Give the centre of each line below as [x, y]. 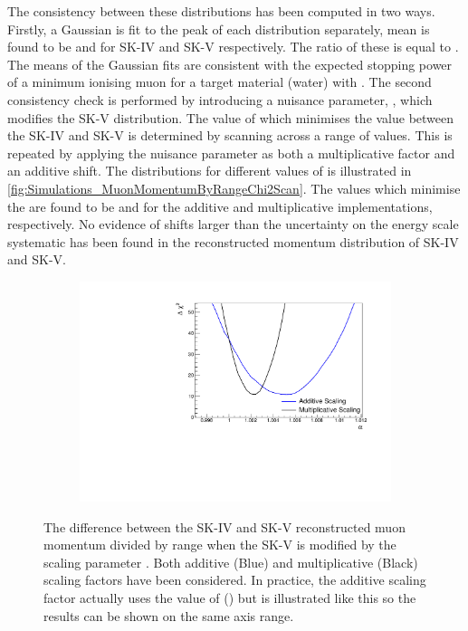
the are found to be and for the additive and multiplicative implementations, [220, 206]
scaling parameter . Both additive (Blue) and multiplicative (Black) [231, 562]
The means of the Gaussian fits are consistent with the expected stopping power [230, 64]
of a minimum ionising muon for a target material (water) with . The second [220, 82]
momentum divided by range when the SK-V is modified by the [220, 545]
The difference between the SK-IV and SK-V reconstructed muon [224, 526]
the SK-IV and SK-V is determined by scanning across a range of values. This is [230, 135]
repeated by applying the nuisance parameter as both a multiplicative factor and [231, 153]
